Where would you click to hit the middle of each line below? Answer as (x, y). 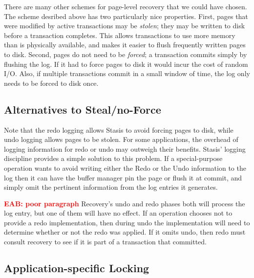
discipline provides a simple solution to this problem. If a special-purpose (113, 158)
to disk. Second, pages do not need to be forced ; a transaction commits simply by (126, 54)
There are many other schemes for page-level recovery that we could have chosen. (126, 6)
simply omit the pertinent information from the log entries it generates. (111, 187)
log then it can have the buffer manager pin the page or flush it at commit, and (123, 177)
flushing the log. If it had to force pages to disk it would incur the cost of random (126, 64)
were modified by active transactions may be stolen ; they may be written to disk (125, 26)
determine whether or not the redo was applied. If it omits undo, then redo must (125, 232)
